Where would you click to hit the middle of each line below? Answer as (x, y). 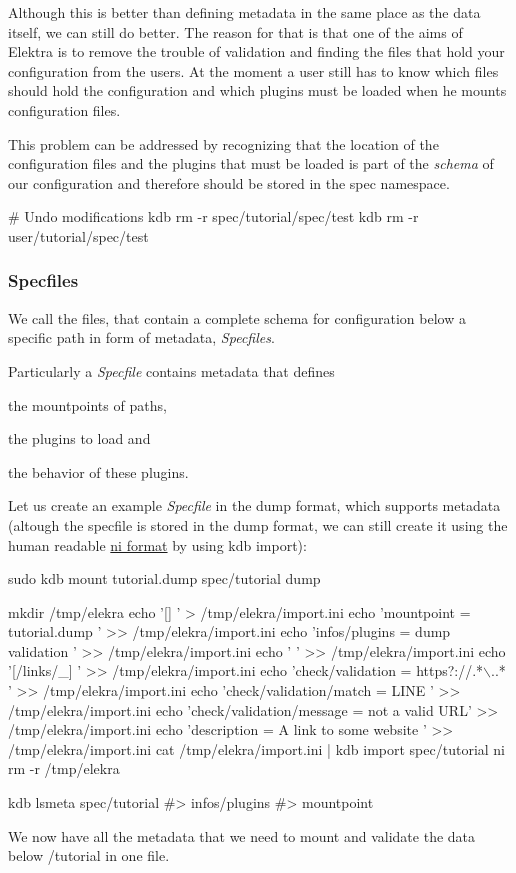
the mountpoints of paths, (87, 404)
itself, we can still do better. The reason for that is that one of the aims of (235, 31)
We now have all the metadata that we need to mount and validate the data (242, 835)
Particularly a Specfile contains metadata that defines (171, 370)
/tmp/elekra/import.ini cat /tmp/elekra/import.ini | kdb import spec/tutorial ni (256, 748)
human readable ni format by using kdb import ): (157, 544)
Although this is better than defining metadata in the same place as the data (244, 12)
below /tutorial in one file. (89, 855)
